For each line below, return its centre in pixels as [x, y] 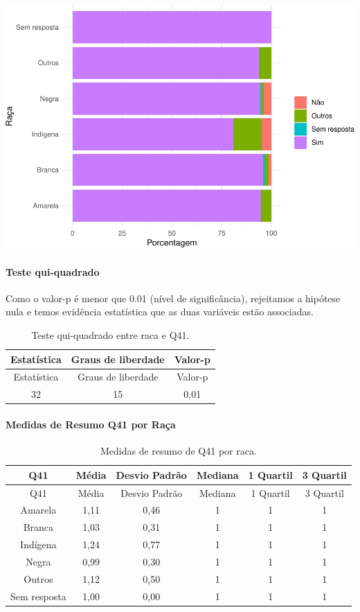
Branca [38, 527]
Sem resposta [38, 596]
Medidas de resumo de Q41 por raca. [178, 451]
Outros [38, 578]
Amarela [38, 510]
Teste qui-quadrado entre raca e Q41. [110, 335]
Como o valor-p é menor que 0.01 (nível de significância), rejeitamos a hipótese [173, 298]
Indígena [38, 544]
